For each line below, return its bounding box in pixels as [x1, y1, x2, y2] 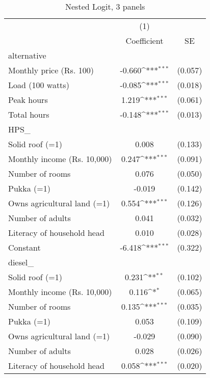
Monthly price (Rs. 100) [8, 64, 94, 76]
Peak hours [8, 94, 48, 105]
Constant [8, 241, 41, 253]
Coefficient [125, 35, 164, 46]
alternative [8, 49, 46, 61]
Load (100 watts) [8, 79, 69, 91]
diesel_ [8, 256, 34, 268]
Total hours [8, 109, 49, 120]
